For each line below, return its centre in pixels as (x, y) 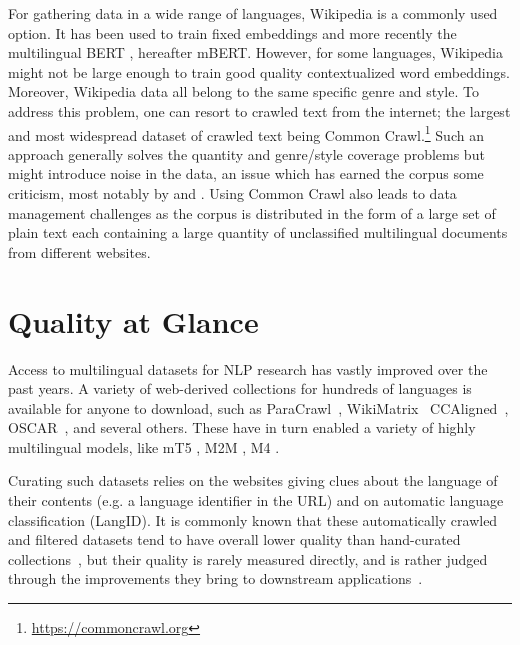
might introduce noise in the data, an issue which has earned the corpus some (246, 173)
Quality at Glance (133, 320)
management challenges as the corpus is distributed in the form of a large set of (252, 212)
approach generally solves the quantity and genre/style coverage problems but (246, 153)
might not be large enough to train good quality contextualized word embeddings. (259, 71)
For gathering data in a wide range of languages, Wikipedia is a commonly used (253, 13)
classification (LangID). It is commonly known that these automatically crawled (253, 519)
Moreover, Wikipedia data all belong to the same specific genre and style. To (243, 91)
